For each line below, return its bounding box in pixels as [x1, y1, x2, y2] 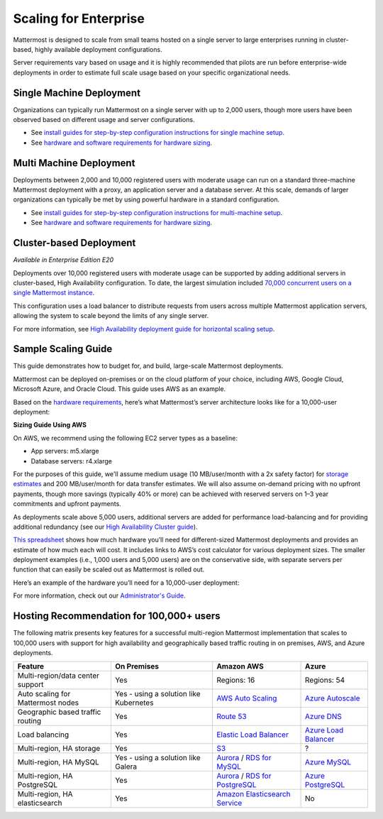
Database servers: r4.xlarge [30, 456, 113, 465]
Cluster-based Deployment [13, 237, 136, 249]
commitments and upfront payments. [13, 500, 122, 508]
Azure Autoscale [305, 693, 361, 703]
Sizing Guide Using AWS [13, 421, 87, 429]
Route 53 [216, 712, 248, 722]
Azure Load [305, 725, 344, 735]
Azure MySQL [305, 757, 352, 767]
